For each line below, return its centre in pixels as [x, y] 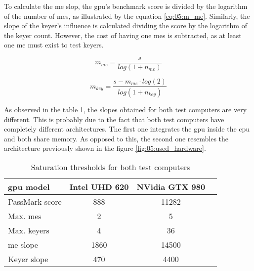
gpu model [29, 186]
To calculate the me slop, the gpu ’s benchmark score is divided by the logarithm [126, 6]
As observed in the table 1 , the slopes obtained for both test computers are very [126, 109]
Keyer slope [28, 259]
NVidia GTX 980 [171, 186]
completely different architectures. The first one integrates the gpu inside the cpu [127, 129]
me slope [23, 244]
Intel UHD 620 [99, 186]
